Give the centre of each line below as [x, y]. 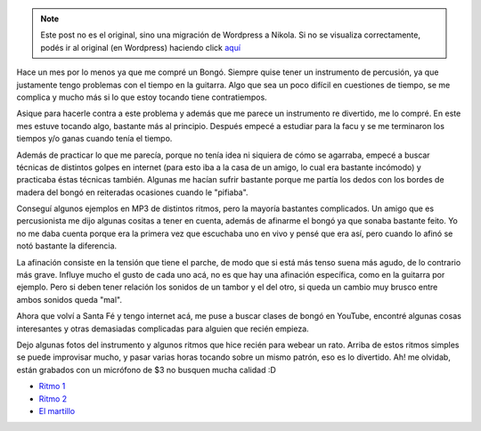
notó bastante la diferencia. [67, 246]
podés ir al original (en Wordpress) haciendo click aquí [140, 47]
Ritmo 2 [53, 398]
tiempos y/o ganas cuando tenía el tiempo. [94, 139]
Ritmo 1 [52, 386]
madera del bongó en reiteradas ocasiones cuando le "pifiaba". [132, 192]
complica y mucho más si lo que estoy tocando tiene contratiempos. [142, 97]
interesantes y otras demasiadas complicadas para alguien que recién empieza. [163, 329]
